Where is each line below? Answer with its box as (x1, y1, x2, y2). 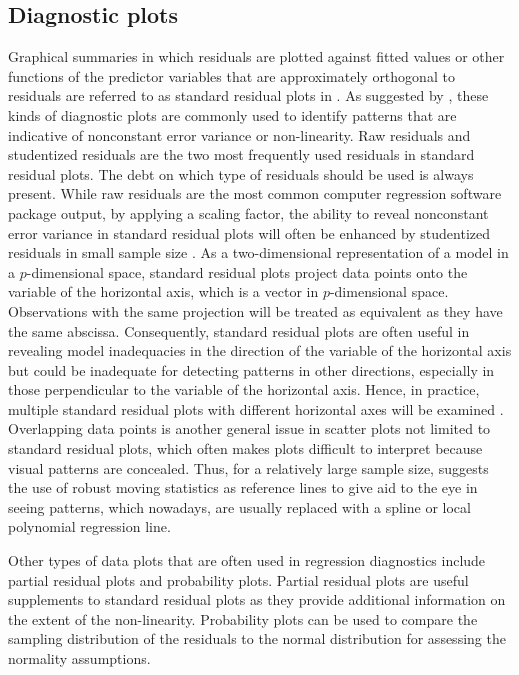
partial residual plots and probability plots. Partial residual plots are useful (8, 569, 469, 590)
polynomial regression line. (8, 516, 171, 537)
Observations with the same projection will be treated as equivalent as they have (8, 300, 503, 321)
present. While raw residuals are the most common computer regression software (8, 183, 502, 204)
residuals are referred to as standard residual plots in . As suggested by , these (8, 85, 489, 106)
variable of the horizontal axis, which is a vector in (8, 281, 319, 302)
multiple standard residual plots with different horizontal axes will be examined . (8, 398, 504, 419)
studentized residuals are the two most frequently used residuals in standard (8, 144, 475, 165)
